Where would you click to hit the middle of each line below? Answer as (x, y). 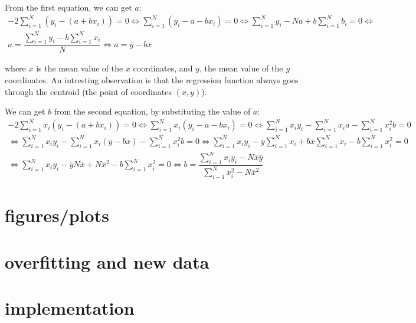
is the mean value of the (80, 68)
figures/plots (57, 215)
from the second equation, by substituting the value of (152, 111)
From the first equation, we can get (68, 7)
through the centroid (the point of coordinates (88, 91)
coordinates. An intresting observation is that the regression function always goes (152, 80)
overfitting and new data (107, 261)
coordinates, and (163, 68)
